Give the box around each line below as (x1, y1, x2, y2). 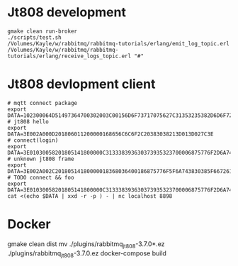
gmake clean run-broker (7, 28, 78, 35)
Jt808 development (7, 4, 126, 21)
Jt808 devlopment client (7, 76, 156, 92)
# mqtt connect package (7, 99, 78, 106)
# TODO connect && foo (7, 174, 74, 181)
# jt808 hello (7, 118, 50, 125)
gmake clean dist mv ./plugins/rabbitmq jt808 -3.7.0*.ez (7, 239, 165, 250)
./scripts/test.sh (7, 33, 62, 41)
